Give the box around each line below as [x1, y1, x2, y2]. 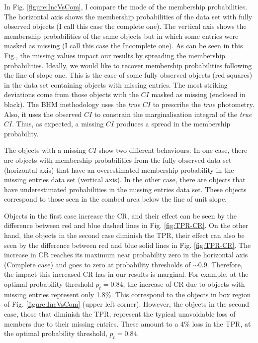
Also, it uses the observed [4, 109, 82, 119]
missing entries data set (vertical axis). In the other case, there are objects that [4, 174, 246, 185]
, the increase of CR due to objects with [123, 279, 245, 289]
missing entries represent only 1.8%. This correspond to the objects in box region [4, 289, 251, 299]
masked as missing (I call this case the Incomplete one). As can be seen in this [4, 40, 243, 51]
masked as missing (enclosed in [151, 89, 246, 100]
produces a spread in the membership [116, 118, 231, 129]
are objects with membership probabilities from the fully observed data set [4, 154, 232, 165]
